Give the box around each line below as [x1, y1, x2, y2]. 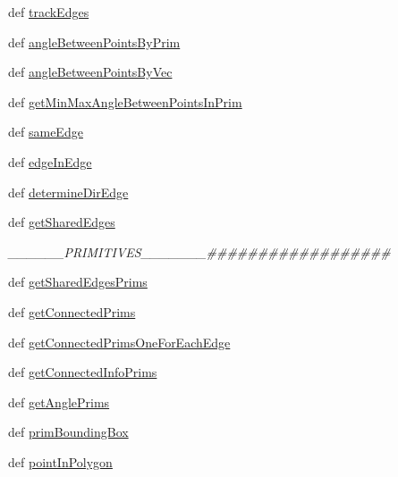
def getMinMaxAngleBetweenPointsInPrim [8, 92, 242, 111]
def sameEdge [8, 122, 83, 141]
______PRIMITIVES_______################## [8, 242, 391, 261]
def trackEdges [8, 3, 89, 21]
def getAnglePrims [8, 392, 110, 411]
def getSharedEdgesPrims [8, 272, 148, 291]
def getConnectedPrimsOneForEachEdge [8, 332, 231, 351]
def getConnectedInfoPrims [8, 363, 157, 381]
